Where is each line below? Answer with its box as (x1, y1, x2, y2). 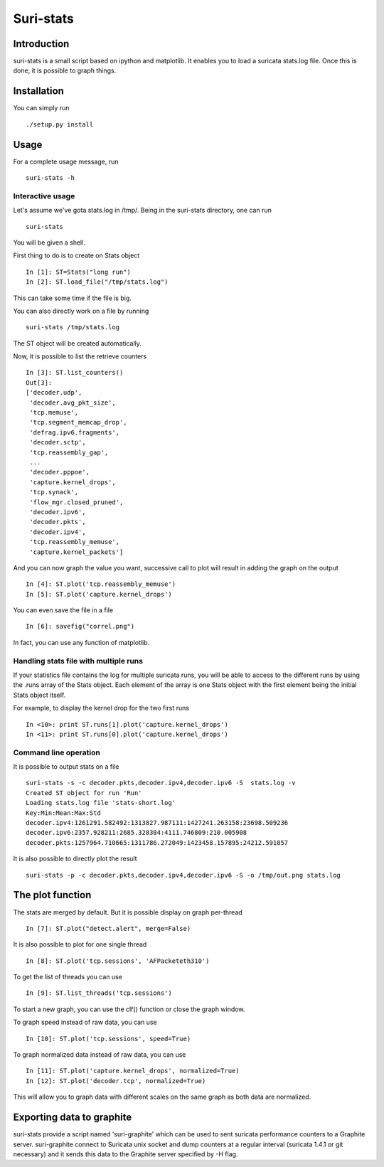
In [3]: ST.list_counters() (26, 368, 124, 377)
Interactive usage (13, 191, 75, 201)
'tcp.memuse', (29, 409, 79, 417)
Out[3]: (26, 378, 53, 387)
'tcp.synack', (29, 488, 79, 496)
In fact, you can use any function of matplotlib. (13, 638, 150, 646)
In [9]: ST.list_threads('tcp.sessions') (26, 989, 172, 997)
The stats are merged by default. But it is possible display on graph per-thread (13, 907, 243, 917)
